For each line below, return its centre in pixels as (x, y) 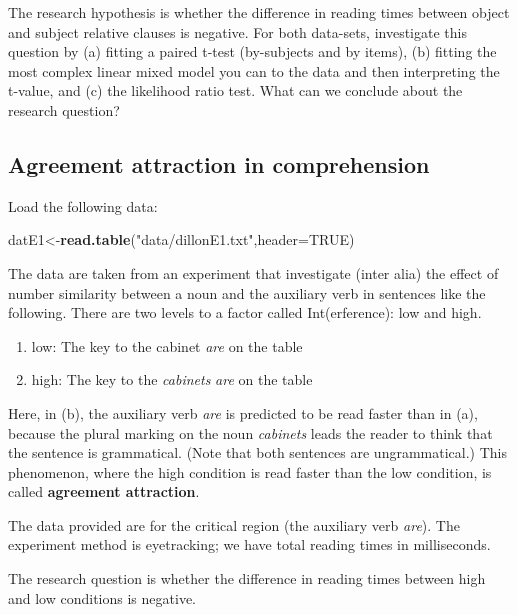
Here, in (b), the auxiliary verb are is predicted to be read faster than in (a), (243, 412)
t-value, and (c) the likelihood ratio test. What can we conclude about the (235, 90)
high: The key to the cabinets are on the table (172, 379)
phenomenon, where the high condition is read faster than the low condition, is (250, 471)
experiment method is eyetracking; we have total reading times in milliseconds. (249, 544)
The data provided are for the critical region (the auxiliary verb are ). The (234, 524)
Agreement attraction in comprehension (219, 163)
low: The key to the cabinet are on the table (167, 345)
